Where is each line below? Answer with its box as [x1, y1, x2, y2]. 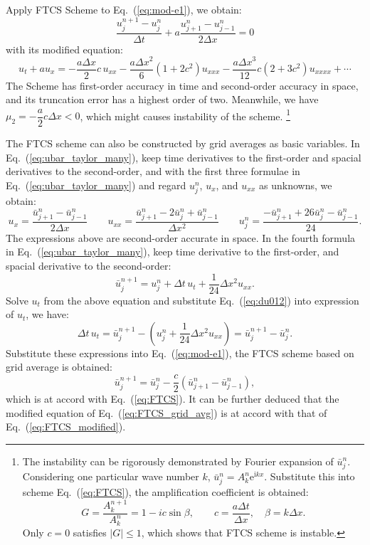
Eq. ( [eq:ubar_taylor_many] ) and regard [6, 177, 186, 192]
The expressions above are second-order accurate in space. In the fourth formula [6, 230, 356, 245]
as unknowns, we [259, 177, 332, 192]
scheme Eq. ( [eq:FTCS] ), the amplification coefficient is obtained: [22, 484, 309, 499]
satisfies [73, 524, 107, 539]
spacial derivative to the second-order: [6, 258, 171, 273]
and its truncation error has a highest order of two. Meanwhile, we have [6, 92, 319, 107]
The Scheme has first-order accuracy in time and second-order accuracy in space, [6, 78, 359, 92]
